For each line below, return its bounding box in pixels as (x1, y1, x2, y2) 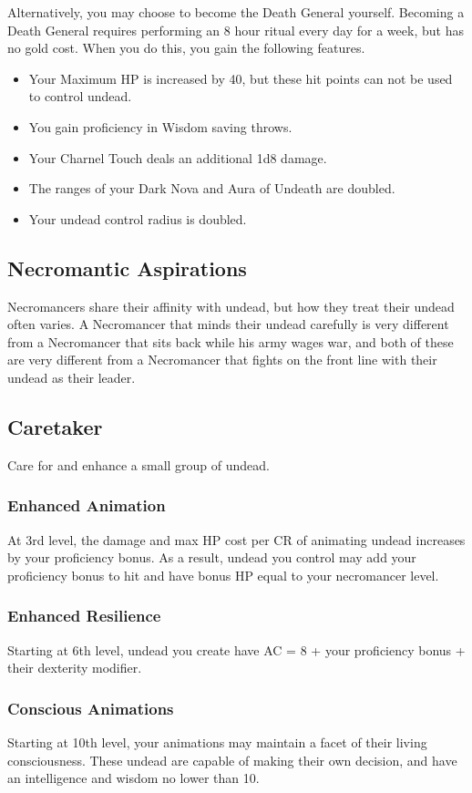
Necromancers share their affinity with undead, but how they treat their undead (7, 296, 455, 315)
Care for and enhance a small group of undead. (7, 455, 270, 474)
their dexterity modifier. (7, 658, 142, 677)
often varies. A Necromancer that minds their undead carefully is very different (7, 314, 449, 334)
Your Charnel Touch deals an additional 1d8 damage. (28, 148, 327, 167)
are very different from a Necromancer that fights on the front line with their (7, 350, 437, 369)
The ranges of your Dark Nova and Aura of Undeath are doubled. (28, 179, 395, 198)
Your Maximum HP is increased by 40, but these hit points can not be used (28, 68, 453, 88)
